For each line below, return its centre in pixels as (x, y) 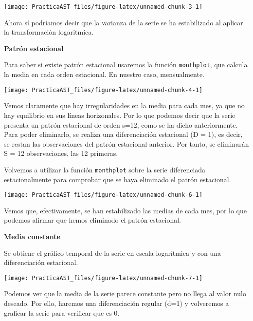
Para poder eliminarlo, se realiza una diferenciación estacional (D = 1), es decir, (123, 134)
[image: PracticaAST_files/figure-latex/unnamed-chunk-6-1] (103, 195)
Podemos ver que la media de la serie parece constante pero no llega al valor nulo (125, 293)
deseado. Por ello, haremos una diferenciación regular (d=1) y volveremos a (117, 303)
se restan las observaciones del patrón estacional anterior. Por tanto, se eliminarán (126, 143)
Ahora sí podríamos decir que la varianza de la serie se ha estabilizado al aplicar (124, 22)
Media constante (32, 236)
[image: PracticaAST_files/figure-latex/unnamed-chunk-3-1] (103, 7)
